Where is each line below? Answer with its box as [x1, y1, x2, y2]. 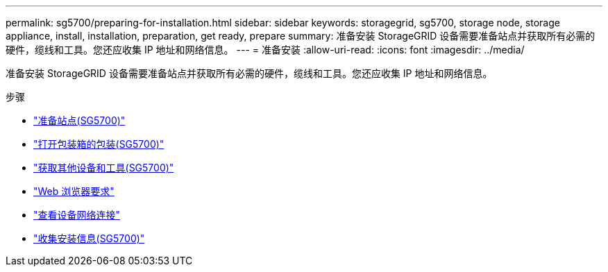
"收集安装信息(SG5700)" [33, 232, 145, 244]
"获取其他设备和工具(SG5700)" [33, 162, 174, 173]
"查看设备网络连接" [33, 209, 121, 221]
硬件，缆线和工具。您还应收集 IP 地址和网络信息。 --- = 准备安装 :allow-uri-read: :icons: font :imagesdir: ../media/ [6, 44, 525, 56]
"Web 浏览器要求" [33, 185, 115, 197]
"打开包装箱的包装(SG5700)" [33, 138, 164, 150]
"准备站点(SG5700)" [33, 114, 126, 126]
